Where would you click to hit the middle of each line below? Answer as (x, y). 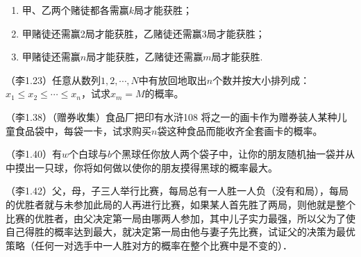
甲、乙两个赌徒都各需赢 (75, 10)
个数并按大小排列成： (261, 80)
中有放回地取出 (173, 80)
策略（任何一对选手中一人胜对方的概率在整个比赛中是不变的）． (149, 245)
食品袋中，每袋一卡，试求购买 (83, 130)
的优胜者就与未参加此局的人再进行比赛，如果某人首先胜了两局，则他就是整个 (180, 204)
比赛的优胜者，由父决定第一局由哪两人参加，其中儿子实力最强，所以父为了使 (180, 218)
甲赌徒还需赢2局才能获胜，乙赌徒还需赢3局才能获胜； (143, 33)
